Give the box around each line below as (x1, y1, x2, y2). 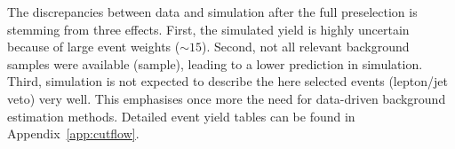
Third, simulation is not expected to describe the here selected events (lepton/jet (7, 72, 448, 90)
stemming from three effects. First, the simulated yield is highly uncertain (7, 20, 410, 38)
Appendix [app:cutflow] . (7, 124, 140, 143)
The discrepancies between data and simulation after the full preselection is (7, 3, 418, 20)
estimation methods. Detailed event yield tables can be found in (7, 106, 355, 125)
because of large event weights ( (7, 37, 180, 56)
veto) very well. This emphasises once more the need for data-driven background (7, 89, 446, 107)
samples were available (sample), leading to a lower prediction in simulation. (7, 54, 423, 73)
